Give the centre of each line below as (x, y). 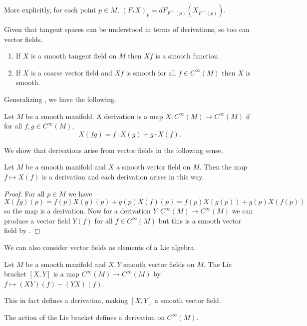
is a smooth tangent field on (74, 56)
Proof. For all (24, 193)
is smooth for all (151, 72)
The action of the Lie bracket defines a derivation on (84, 317)
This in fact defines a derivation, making (66, 300)
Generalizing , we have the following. (60, 99)
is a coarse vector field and (72, 72)
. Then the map (223, 167)
